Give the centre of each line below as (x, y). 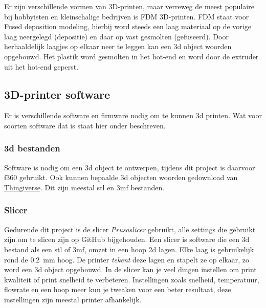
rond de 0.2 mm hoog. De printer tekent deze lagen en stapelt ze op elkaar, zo (127, 259)
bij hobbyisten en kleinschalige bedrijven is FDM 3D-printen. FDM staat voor (127, 16)
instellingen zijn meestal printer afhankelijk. (73, 299)
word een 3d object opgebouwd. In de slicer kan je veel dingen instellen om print (130, 269)
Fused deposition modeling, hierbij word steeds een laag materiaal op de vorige (128, 26)
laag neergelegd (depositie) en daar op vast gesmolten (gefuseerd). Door (116, 36)
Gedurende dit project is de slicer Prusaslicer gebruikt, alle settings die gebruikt (130, 229)
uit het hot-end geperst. (41, 66)
